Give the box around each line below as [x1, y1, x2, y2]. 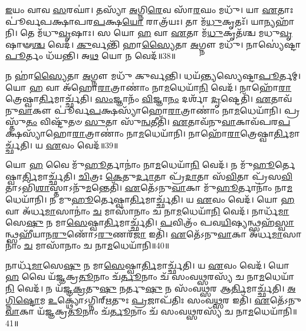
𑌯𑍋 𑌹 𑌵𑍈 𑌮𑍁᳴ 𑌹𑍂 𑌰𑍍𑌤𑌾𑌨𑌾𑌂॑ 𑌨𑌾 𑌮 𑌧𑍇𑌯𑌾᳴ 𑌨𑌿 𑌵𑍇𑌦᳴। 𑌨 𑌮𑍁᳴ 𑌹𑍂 [5, 158, 275, 171]
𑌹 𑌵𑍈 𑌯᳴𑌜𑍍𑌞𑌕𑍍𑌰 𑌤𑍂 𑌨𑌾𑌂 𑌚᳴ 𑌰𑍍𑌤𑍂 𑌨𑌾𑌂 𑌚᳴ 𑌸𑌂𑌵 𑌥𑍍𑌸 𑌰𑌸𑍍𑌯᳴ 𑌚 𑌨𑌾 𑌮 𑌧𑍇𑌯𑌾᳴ [5, 270, 294, 283]
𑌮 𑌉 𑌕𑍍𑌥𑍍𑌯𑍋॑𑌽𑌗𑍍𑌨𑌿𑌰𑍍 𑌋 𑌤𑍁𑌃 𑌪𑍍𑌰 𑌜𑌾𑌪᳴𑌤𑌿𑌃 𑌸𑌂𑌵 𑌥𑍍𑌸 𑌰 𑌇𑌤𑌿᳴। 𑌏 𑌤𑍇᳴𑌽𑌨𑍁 [40, 293, 302, 306]
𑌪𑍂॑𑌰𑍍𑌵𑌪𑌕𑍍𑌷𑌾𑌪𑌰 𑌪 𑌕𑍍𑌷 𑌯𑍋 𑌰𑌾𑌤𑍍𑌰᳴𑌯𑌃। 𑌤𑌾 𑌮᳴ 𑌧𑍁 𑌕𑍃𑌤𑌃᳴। [5, 15, 248, 27]
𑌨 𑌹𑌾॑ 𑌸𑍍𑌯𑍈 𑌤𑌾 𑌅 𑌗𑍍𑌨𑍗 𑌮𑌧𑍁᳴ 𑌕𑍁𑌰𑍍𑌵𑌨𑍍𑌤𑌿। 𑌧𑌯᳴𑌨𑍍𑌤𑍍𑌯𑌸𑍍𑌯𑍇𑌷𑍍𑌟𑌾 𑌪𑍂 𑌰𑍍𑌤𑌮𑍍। [5, 69, 301, 81]
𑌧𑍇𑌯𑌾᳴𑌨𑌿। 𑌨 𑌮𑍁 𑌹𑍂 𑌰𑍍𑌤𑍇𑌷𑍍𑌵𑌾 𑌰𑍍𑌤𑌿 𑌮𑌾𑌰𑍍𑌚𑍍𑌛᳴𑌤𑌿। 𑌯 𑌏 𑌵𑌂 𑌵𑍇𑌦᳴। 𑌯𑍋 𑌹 [5, 193, 295, 205]
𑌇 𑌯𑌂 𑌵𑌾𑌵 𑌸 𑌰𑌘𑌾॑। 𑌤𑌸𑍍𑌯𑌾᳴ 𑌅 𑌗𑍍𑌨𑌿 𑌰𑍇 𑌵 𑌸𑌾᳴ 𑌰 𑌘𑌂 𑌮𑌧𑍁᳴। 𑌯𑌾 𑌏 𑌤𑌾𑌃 [5, 4, 294, 15]
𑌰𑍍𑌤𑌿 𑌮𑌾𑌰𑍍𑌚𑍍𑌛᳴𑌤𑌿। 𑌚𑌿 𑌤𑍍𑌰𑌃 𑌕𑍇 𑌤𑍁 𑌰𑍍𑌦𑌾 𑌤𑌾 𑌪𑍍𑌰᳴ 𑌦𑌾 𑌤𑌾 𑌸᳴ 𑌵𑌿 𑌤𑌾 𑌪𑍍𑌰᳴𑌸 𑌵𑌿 [22, 170, 293, 182]
